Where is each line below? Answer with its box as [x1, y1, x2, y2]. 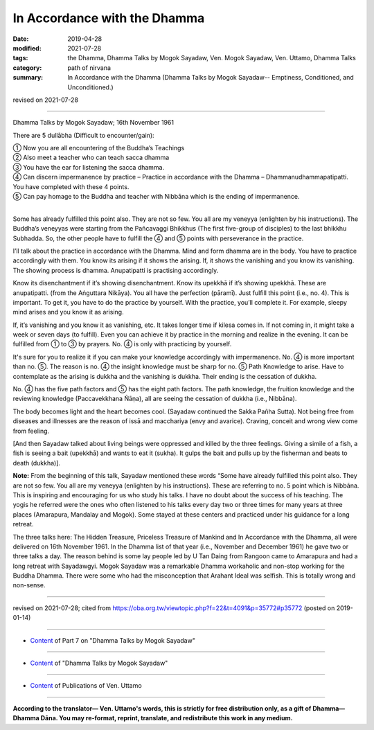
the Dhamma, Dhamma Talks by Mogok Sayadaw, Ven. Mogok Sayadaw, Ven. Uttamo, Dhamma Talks [67, 54, 356, 62]
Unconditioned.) [67, 83, 114, 91]
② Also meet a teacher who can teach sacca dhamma [12, 153, 170, 162]
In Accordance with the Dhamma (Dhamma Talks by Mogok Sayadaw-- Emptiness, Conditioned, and [67, 73, 355, 82]
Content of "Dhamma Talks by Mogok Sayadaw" [30, 659, 168, 668]
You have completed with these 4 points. [12, 182, 130, 190]
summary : [12, 73, 44, 82]
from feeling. [12, 427, 50, 435]
